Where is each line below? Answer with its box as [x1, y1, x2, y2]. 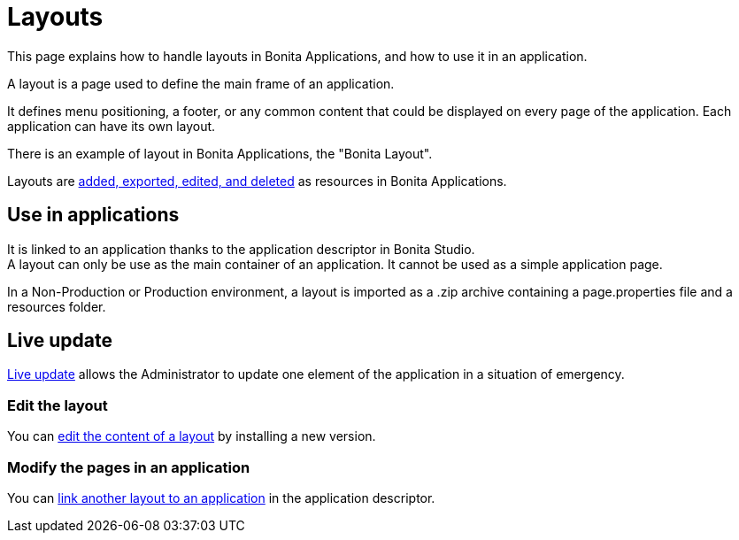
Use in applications [7, 204, 180, 227]
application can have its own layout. [7, 118, 216, 134]
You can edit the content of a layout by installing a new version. [7, 428, 376, 444]
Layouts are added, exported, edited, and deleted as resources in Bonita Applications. [7, 173, 507, 189]
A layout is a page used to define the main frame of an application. [7, 75, 395, 91]
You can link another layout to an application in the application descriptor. [7, 490, 435, 505]
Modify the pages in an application [7, 458, 250, 476]
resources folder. [7, 298, 106, 314]
